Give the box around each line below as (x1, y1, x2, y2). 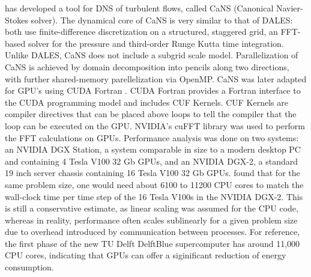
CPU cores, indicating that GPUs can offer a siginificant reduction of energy (5, 249, 286, 261)
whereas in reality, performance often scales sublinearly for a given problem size (5, 213, 298, 226)
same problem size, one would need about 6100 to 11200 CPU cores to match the (5, 178, 304, 190)
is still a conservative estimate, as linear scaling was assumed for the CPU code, (5, 202, 298, 215)
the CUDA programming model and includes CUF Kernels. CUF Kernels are (5, 96, 288, 108)
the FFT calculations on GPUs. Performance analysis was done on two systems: (5, 131, 299, 144)
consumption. (5, 261, 54, 273)
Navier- (276, 2, 303, 14)
